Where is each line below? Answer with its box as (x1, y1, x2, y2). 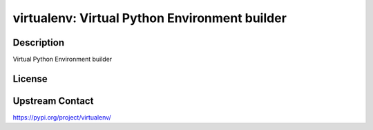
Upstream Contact (12, 95, 94, 106)
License (12, 73, 48, 84)
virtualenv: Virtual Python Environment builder (12, 10, 287, 26)
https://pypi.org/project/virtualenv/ (12, 113, 112, 121)
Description (12, 37, 65, 48)
